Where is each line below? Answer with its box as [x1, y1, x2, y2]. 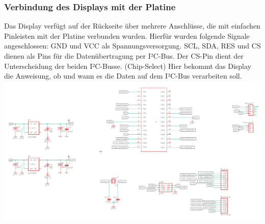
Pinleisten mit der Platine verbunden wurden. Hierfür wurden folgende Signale [4, 30, 250, 41]
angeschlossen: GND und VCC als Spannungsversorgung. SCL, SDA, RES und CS [4, 40, 261, 51]
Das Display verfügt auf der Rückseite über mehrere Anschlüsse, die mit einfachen [4, 20, 260, 31]
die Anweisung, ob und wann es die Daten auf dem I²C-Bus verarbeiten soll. [4, 70, 242, 81]
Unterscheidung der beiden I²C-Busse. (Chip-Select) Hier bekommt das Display [4, 60, 252, 71]
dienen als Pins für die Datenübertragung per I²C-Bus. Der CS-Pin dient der [4, 51, 244, 61]
